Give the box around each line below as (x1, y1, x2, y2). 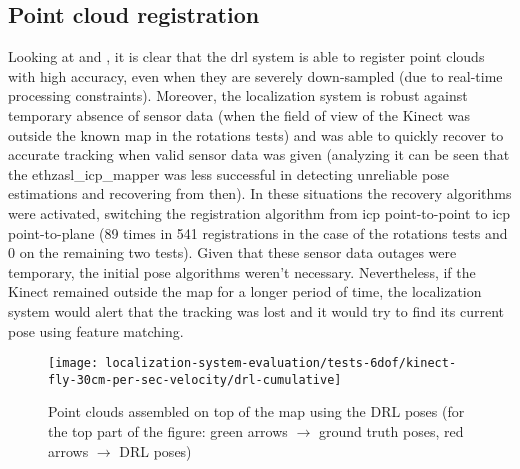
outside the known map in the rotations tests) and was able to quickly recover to (8, 124, 504, 145)
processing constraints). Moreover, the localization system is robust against (8, 85, 468, 106)
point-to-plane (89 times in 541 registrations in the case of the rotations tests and (8, 222, 508, 243)
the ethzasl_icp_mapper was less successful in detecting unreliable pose (8, 163, 449, 184)
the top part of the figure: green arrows (48, 421, 288, 442)
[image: (48, 356, 99, 371)
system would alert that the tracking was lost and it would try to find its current (8, 300, 505, 321)
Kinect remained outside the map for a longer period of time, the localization (8, 281, 482, 302)
